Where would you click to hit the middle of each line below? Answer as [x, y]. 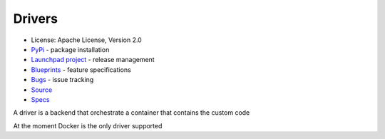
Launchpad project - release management [93, 60]
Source [42, 90]
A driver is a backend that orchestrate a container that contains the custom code [132, 113]
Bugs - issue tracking [62, 80]
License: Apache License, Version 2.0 [86, 40]
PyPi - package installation [70, 49]
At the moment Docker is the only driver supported [88, 125]
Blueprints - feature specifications [81, 69]
